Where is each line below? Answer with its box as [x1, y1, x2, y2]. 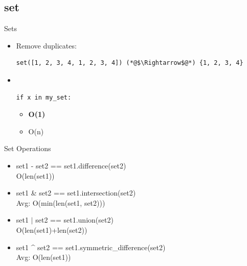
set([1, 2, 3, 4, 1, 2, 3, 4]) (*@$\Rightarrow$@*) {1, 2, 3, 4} [16, 59, 243, 67]
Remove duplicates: [16, 40, 77, 51]
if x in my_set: [16, 93, 72, 101]
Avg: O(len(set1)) [16, 252, 71, 262]
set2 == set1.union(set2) [35, 214, 114, 225]
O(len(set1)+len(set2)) [16, 224, 87, 235]
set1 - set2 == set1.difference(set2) [16, 160, 126, 171]
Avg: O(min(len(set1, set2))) [16, 197, 105, 208]
